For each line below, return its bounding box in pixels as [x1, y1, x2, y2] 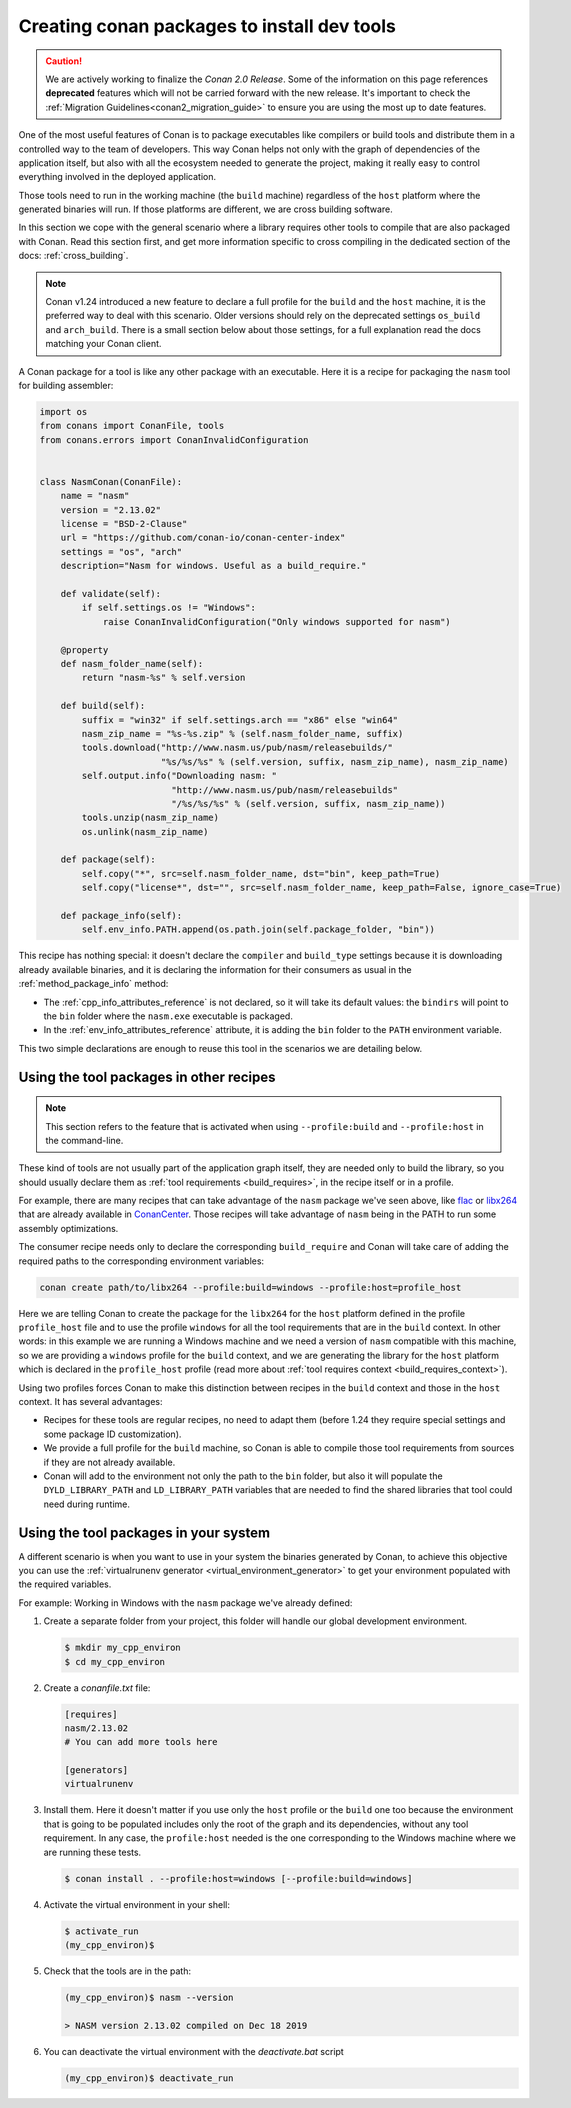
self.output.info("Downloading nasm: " [81, 770, 277, 782]
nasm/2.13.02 [64, 1722, 129, 1734]
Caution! [45, 55, 83, 67]
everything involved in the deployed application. [18, 171, 217, 183]
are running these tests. [43, 1846, 142, 1858]
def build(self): [60, 700, 146, 712]
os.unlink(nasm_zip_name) [81, 826, 209, 837]
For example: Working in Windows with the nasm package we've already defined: [18, 1596, 353, 1609]
